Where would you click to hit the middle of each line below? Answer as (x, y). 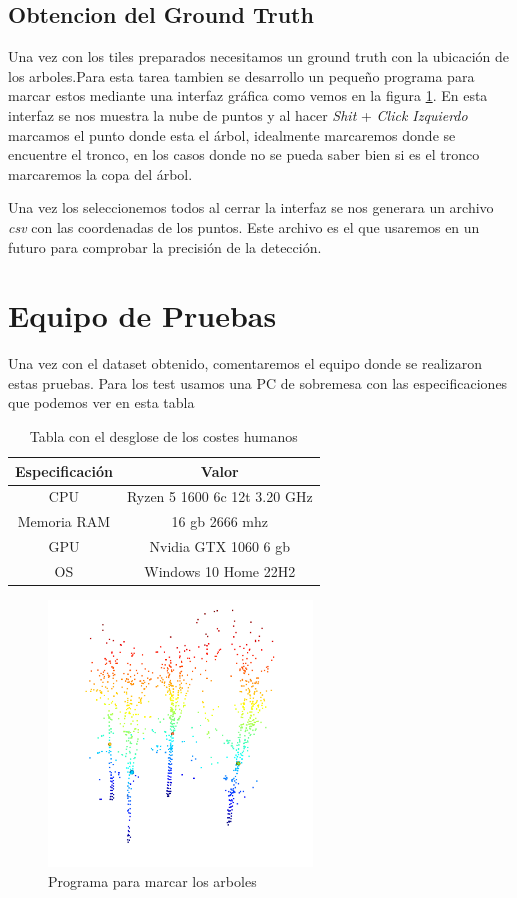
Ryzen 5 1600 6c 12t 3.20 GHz (219, 496)
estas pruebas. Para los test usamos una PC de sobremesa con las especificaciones (258, 382)
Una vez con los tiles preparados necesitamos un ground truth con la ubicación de (259, 56)
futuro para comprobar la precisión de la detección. (165, 246)
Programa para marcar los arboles (152, 880)
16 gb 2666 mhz (219, 521)
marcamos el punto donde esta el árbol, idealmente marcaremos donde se (232, 134)
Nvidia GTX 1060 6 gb (219, 546)
